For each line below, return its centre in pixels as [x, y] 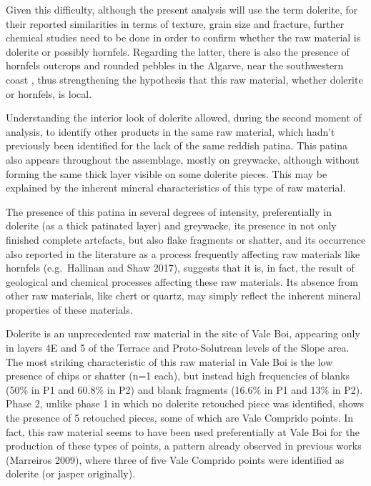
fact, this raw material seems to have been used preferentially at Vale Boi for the [183, 431]
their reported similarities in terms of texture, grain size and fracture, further [175, 23]
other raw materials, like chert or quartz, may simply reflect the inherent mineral [183, 296]
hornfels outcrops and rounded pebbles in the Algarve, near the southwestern [175, 65]
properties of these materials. [69, 309]
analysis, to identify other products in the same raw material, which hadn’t [170, 131]
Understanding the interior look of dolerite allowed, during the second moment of [184, 118]
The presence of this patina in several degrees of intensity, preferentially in [169, 211]
